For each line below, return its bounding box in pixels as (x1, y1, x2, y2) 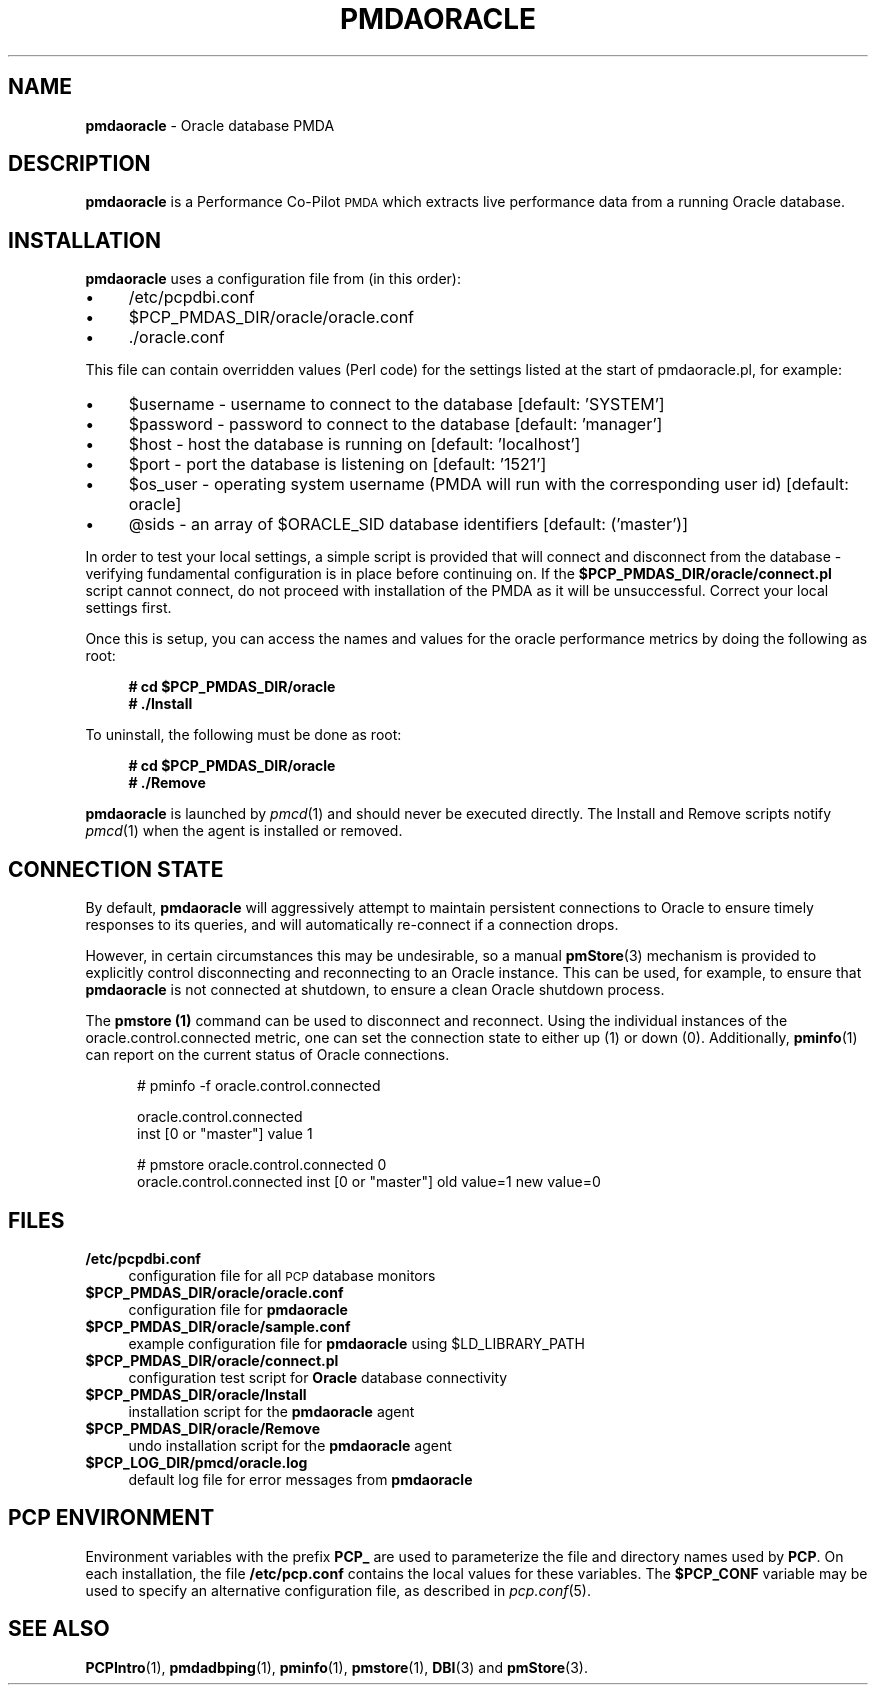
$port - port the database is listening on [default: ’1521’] (128, 454, 547, 475)
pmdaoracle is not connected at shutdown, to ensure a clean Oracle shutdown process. (85, 981, 665, 999)
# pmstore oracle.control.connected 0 (137, 1156, 387, 1174)
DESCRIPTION (8, 151, 151, 177)
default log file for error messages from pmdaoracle (128, 1470, 473, 1488)
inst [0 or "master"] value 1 (137, 1125, 313, 1143)
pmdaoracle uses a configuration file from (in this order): (85, 270, 461, 288)
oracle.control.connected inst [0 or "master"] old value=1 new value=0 (137, 1173, 601, 1191)
